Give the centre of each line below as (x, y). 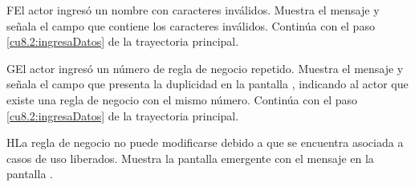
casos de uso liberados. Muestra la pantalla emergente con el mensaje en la (190, 158)
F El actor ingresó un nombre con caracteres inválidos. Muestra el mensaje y (193, 10)
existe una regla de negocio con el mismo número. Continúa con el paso (182, 99)
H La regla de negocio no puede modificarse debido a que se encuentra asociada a (205, 142)
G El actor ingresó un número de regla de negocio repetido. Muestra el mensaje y (205, 68)
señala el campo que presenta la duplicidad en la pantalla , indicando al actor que (207, 84)
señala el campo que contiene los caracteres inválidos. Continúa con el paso (191, 25)
